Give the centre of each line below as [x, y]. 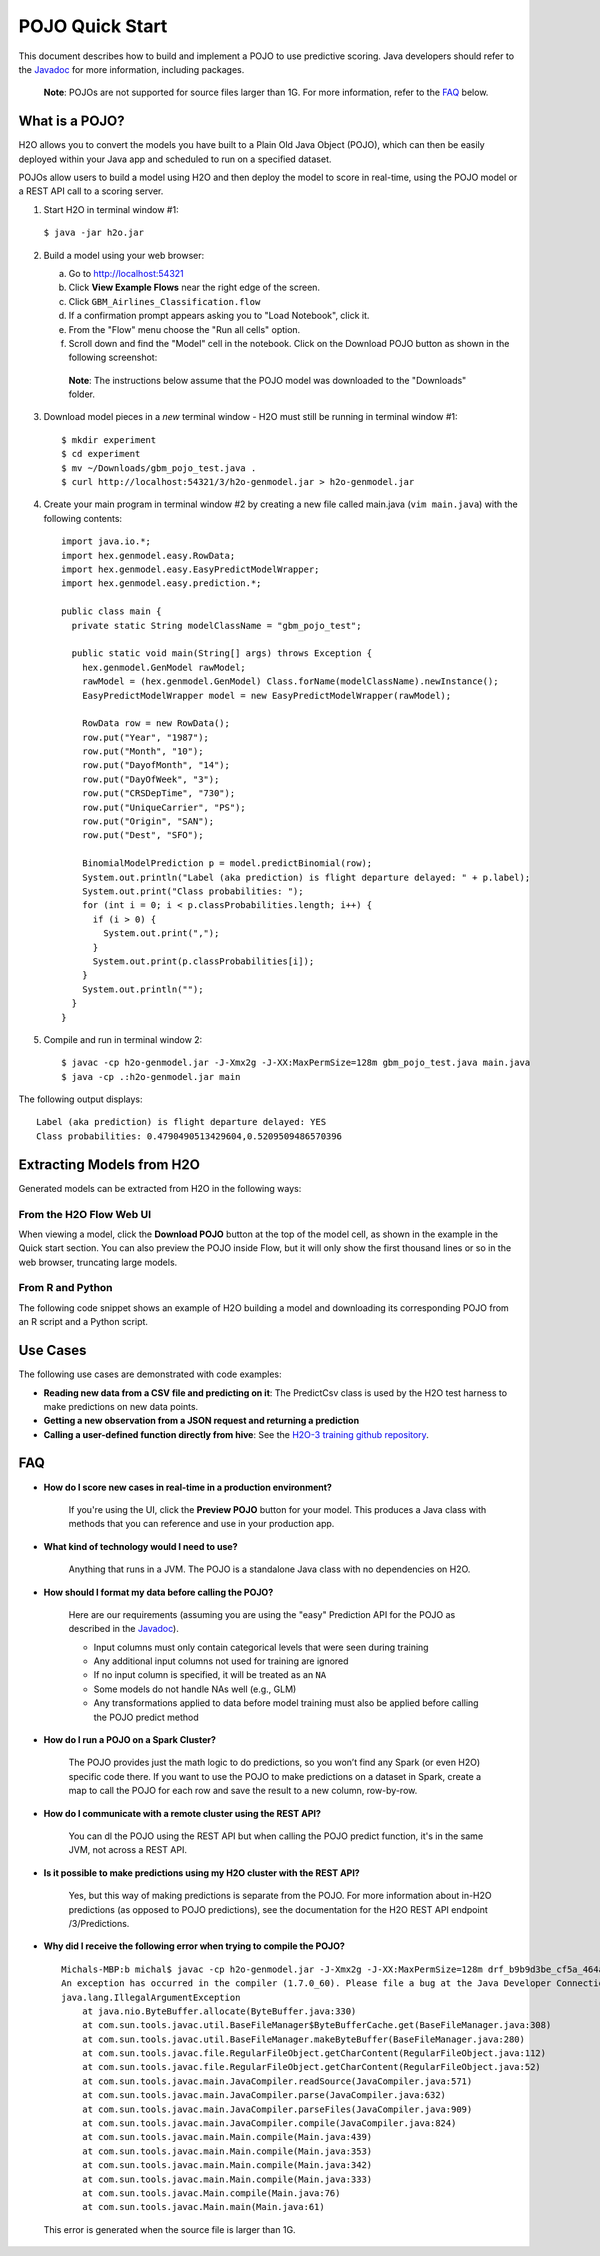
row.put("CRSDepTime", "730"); [158, 793]
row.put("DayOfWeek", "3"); [150, 779]
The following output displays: [81, 1099]
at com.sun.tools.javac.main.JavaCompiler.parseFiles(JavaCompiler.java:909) [277, 2109]
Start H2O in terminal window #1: [111, 209]
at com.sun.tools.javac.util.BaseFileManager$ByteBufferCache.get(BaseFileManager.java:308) [316, 2025]
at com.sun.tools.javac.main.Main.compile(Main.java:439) [227, 2137]
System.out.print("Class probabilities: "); [192, 891]
